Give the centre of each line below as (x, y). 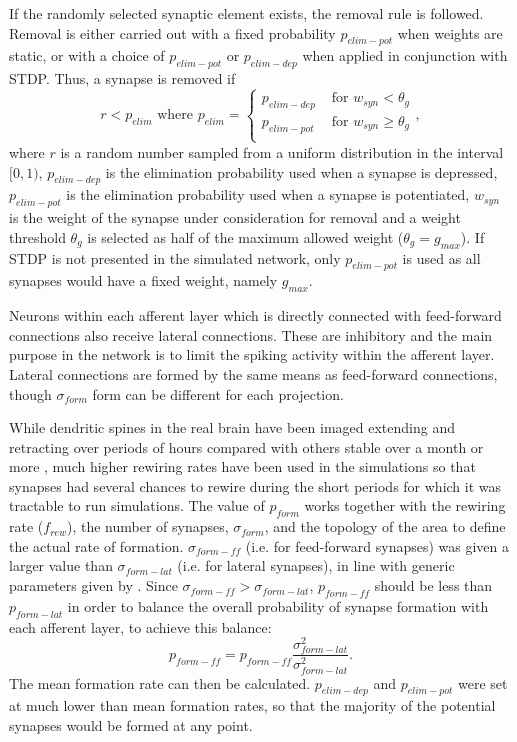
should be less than (433, 585)
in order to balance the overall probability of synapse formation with (278, 605)
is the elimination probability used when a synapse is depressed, (301, 171)
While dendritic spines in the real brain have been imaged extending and (232, 427)
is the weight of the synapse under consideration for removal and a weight (235, 217)
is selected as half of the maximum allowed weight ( (245, 236)
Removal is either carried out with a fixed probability (172, 32)
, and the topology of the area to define (385, 526)
